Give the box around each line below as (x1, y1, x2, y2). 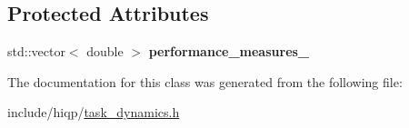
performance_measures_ (148, 42, 310, 61)
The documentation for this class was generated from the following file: (7, 72, 403, 91)
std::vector (7, 42, 65, 61)
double (86, 42, 124, 61)
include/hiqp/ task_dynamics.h (7, 103, 180, 122)
